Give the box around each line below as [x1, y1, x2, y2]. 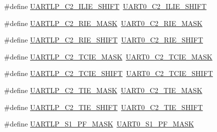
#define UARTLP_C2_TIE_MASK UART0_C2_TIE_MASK [4, 84, 202, 95]
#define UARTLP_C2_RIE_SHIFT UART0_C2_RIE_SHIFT [4, 34, 203, 45]
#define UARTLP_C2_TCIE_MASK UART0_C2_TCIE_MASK [4, 51, 212, 61]
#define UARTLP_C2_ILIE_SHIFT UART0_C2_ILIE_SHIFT [4, 1, 207, 11]
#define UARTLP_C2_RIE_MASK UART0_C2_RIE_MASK [4, 17, 202, 28]
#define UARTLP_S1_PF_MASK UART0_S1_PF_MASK [4, 118, 194, 129]
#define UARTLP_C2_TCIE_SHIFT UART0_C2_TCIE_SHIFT [4, 68, 213, 78]
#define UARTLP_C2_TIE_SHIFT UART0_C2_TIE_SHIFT [4, 101, 203, 112]
